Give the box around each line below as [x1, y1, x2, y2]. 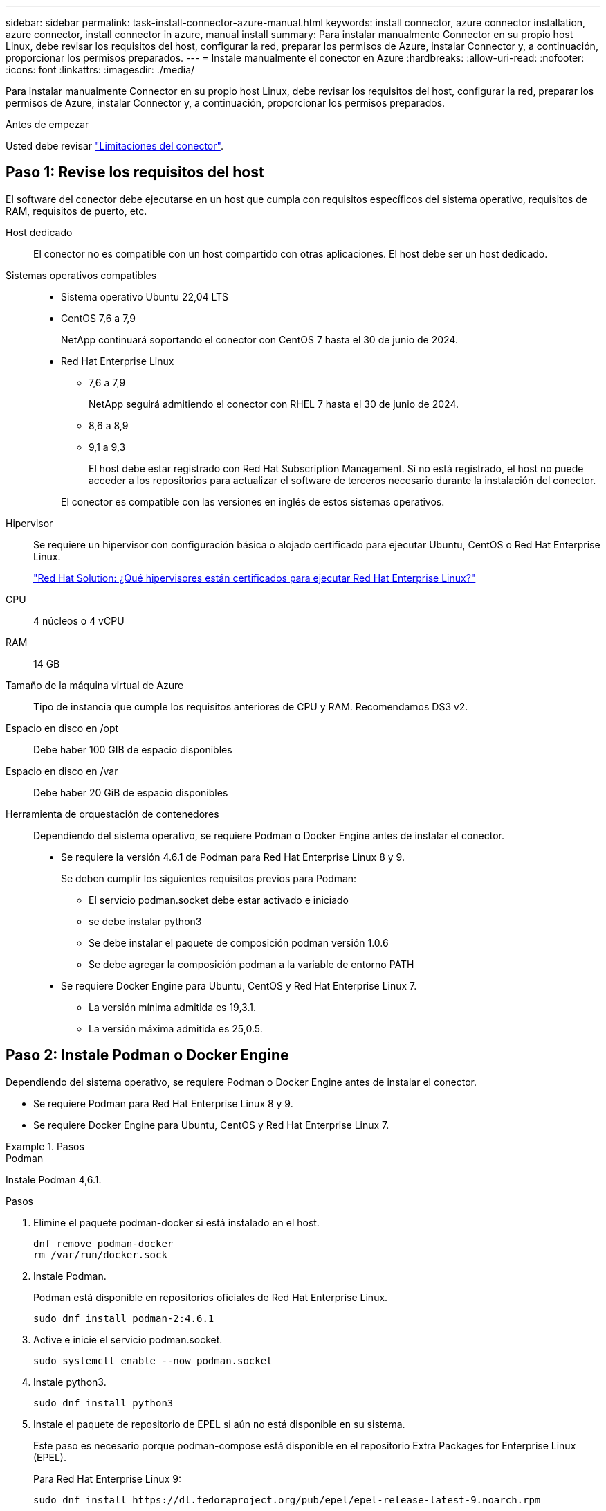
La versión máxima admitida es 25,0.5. [89, 1022, 263, 1035]
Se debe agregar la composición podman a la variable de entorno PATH [89, 958, 414, 970]
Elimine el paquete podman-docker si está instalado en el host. [33, 1216, 320, 1228]
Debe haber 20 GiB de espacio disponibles [33, 786, 228, 798]
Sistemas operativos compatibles [6, 269, 157, 281]
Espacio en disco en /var [6, 765, 118, 777]
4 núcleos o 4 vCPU [33, 614, 125, 627]
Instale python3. [33, 1375, 107, 1388]
